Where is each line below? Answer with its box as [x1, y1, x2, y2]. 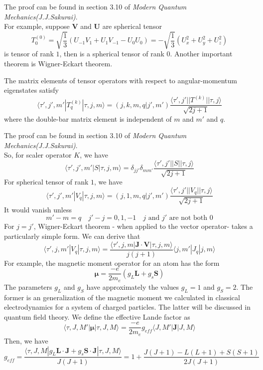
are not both [169, 214, 208, 222]
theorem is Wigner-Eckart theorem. [4, 58, 113, 68]
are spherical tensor [102, 21, 162, 31]
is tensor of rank [4, 48, 54, 59]
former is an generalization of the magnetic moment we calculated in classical [4, 292, 240, 302]
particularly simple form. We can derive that [4, 231, 140, 241]
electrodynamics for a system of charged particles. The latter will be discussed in [4, 302, 251, 312]
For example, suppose [4, 21, 70, 31]
